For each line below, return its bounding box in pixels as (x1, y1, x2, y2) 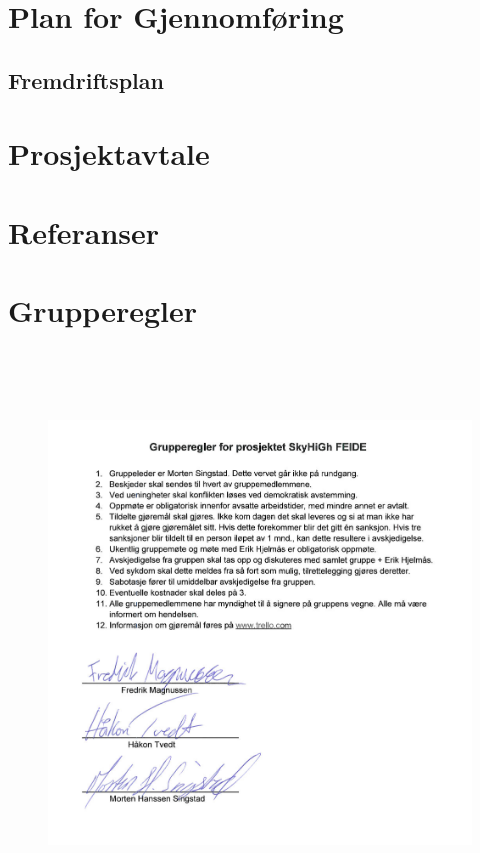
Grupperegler (8, 290, 198, 331)
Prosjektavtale (8, 133, 210, 174)
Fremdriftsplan (8, 64, 164, 95)
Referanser (8, 211, 160, 252)
